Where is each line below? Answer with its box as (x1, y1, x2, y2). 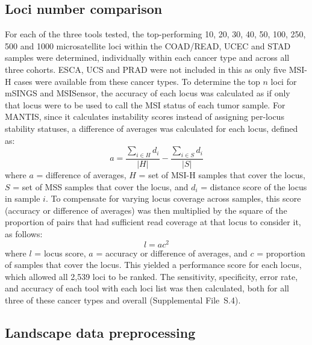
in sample (5, 192, 40, 205)
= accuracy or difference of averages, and (96, 246, 248, 259)
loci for (270, 75, 297, 87)
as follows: (5, 227, 43, 240)
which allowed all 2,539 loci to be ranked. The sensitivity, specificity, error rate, (5, 270, 298, 282)
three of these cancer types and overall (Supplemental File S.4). (5, 293, 241, 306)
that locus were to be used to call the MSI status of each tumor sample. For (5, 98, 285, 111)
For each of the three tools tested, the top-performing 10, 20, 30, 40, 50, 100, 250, (5, 28, 306, 40)
